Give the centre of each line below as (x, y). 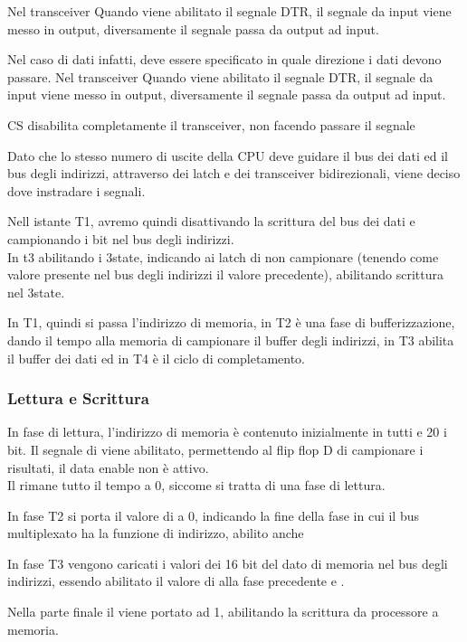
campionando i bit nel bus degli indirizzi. (121, 238)
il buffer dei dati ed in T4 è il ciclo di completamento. (157, 358)
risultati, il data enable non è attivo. (108, 467)
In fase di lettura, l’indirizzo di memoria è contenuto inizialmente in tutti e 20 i (227, 432)
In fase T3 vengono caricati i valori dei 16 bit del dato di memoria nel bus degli (228, 563)
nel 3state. (36, 292)
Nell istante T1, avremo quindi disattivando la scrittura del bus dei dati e (211, 221)
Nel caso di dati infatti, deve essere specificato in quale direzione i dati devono (224, 59)
